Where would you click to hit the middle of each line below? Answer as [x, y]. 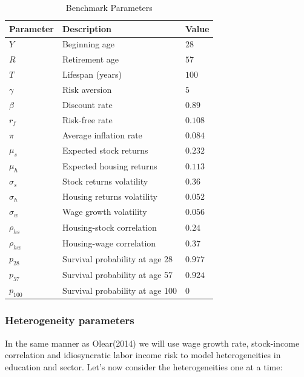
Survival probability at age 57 [117, 274]
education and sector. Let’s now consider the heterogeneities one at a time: [144, 366]
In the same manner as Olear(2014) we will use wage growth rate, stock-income [152, 343]
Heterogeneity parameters [70, 320]
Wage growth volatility [104, 212]
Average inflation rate [102, 134]
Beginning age [88, 44]
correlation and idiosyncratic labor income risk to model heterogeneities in [143, 355]
